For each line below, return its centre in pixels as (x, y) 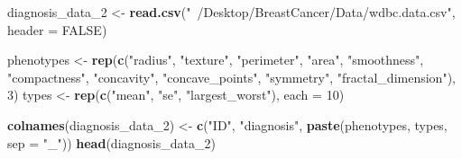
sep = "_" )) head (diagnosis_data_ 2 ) (111, 142)
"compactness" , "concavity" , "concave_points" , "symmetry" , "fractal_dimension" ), (231, 77)
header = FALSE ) (57, 29)
